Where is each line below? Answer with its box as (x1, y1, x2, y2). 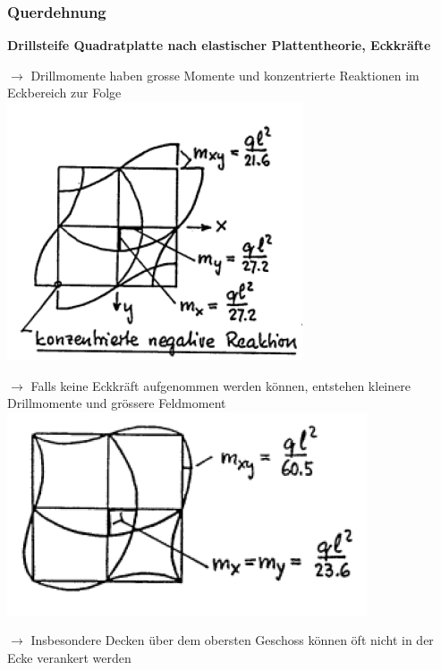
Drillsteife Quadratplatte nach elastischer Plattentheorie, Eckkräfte (7, 36, 431, 55)
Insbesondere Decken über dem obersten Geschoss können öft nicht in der (30, 631, 434, 649)
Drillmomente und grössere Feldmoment (7, 394, 226, 412)
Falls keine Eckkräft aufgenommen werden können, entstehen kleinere (30, 376, 411, 394)
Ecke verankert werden (7, 648, 131, 666)
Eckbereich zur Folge (7, 83, 122, 102)
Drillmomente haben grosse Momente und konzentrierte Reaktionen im (30, 65, 420, 84)
